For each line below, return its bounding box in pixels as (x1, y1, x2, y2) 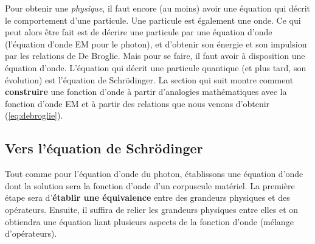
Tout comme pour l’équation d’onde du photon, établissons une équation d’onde (5, 167, 303, 180)
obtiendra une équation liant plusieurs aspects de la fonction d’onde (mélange (5, 215, 294, 228)
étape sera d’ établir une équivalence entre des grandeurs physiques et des (5, 191, 290, 204)
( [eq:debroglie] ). (5, 109, 63, 122)
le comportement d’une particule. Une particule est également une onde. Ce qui (5, 13, 301, 26)
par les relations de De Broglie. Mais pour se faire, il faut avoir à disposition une (5, 49, 305, 62)
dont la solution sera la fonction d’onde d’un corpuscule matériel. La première (5, 179, 295, 192)
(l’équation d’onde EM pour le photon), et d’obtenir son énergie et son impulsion (5, 37, 307, 50)
